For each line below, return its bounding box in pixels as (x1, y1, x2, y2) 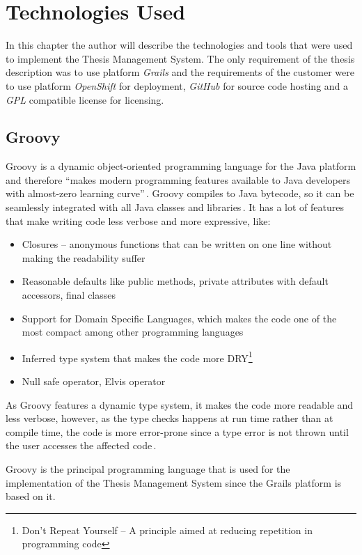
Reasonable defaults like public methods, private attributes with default (22, 274, 329, 288)
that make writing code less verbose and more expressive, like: (6, 213, 271, 228)
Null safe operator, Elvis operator (22, 374, 166, 389)
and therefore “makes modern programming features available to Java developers (6, 172, 350, 187)
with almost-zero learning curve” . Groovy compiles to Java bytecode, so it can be (6, 186, 354, 201)
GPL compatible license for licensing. (6, 92, 164, 107)
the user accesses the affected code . (6, 438, 157, 453)
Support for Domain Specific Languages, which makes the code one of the (22, 311, 337, 325)
